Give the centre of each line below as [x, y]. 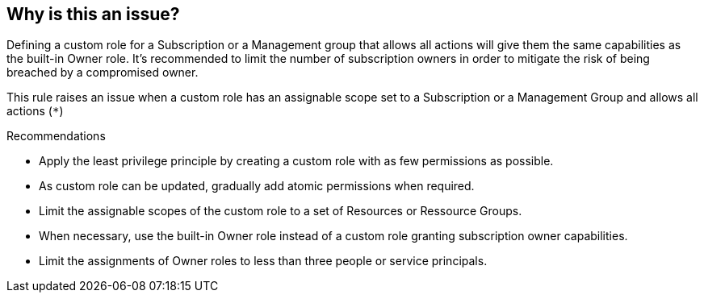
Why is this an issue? [93, 14]
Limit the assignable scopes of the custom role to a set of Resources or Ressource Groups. [281, 211]
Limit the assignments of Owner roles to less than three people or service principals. [263, 261]
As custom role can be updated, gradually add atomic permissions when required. [257, 186]
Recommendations [56, 136]
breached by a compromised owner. [103, 73]
